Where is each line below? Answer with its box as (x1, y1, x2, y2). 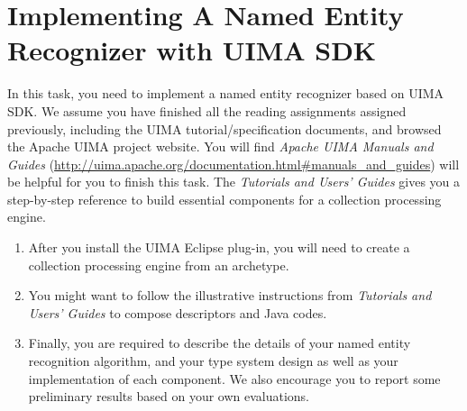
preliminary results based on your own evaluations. (28, 387, 310, 406)
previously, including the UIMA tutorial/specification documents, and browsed (7, 119, 442, 138)
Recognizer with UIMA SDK (7, 32, 377, 68)
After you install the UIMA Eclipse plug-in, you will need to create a (28, 238, 410, 257)
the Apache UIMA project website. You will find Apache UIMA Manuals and (7, 137, 434, 156)
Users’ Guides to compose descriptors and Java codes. (28, 303, 327, 322)
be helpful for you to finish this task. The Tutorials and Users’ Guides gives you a (7, 172, 461, 191)
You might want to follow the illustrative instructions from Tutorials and (28, 286, 432, 305)
